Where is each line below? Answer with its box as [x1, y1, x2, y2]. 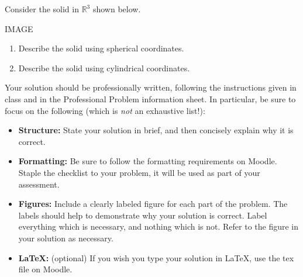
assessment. [18, 178, 60, 190]
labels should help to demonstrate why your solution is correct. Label [18, 209, 267, 221]
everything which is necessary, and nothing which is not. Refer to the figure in [18, 220, 299, 233]
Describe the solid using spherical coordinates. [18, 42, 184, 54]
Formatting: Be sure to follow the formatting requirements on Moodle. [18, 155, 277, 167]
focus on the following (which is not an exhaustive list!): [5, 104, 205, 116]
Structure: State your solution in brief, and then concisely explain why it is [18, 124, 294, 136]
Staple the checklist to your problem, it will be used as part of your [18, 166, 260, 178]
